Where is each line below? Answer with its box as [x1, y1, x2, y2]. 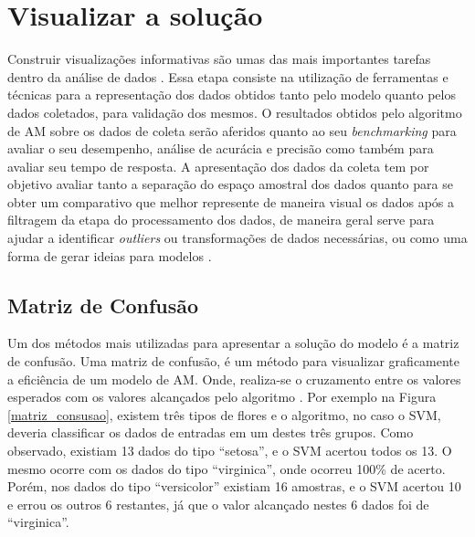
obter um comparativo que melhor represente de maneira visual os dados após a [7, 192, 455, 211]
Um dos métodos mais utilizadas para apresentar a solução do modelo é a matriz [7, 333, 459, 353]
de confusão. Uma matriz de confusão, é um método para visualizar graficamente [7, 352, 460, 371]
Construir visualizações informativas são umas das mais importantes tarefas [7, 49, 431, 68]
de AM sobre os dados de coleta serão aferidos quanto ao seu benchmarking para [7, 121, 457, 140]
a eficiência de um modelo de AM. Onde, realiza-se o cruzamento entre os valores [7, 369, 461, 388]
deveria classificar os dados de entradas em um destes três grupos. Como [7, 423, 414, 442]
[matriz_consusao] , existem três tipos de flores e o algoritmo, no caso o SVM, [7, 405, 441, 424]
